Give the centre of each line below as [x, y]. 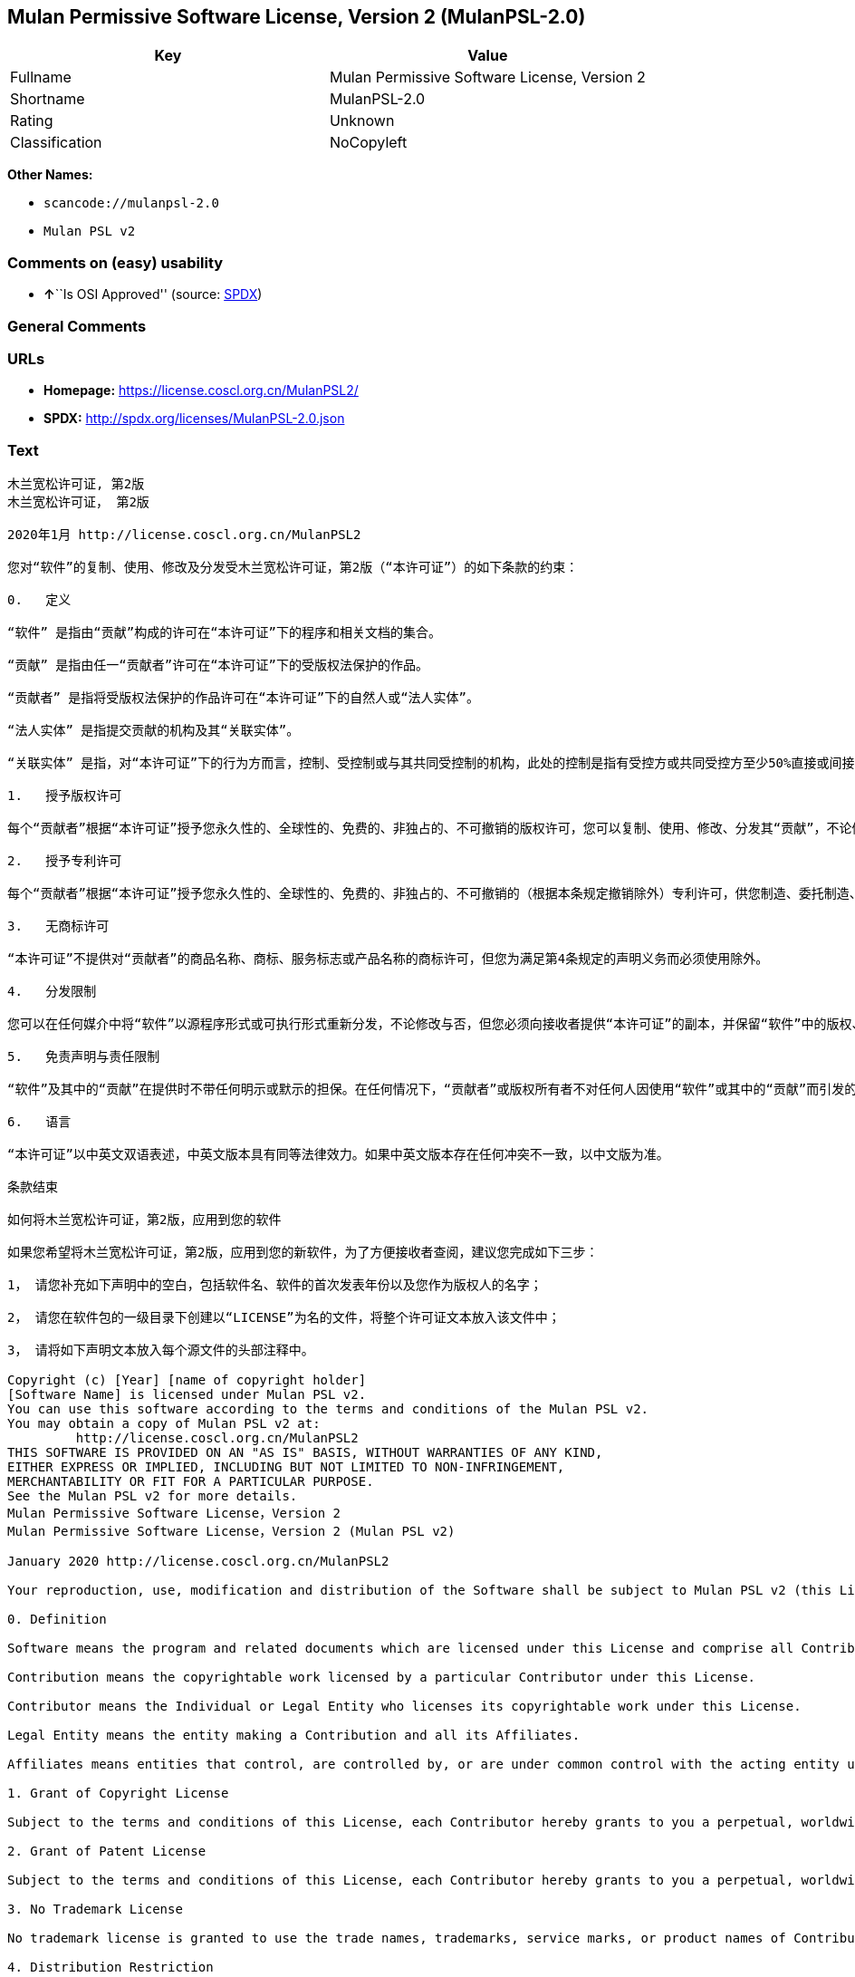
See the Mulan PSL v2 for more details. [153, 1496]
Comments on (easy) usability [115, 262]
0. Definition [57, 1620]
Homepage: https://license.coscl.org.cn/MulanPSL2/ [201, 391]
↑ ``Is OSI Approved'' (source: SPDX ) [153, 294]
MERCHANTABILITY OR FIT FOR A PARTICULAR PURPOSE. [191, 1482]
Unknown [362, 121]
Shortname [48, 99]
